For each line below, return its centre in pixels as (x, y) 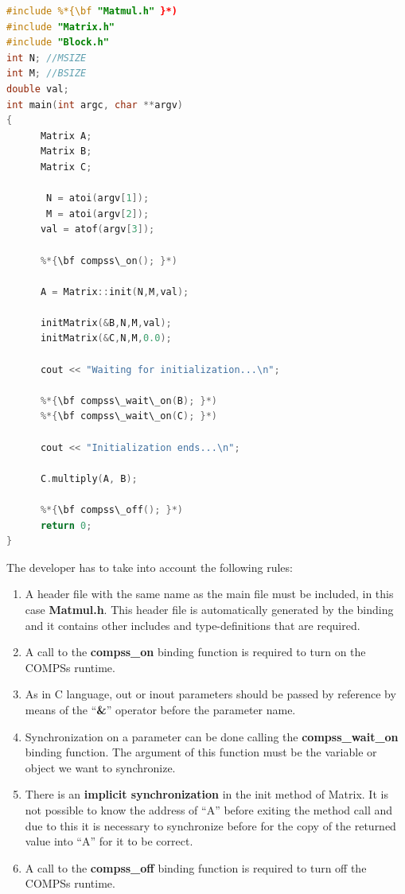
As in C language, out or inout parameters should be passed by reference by (210, 694)
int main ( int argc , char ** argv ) (95, 105)
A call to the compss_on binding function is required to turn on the (195, 652)
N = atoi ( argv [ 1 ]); (98, 198)
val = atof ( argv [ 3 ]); (97, 229)
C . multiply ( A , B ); (89, 478)
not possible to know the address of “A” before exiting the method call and (209, 809)
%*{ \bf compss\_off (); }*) (111, 510)
